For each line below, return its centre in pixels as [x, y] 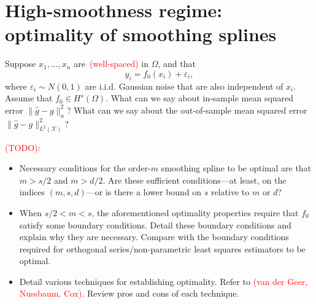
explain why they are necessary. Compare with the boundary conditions [154, 237]
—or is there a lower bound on [144, 192]
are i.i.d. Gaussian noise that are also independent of [184, 86]
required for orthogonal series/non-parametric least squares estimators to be [162, 248]
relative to [230, 192]
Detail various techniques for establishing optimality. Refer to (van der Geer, [164, 281]
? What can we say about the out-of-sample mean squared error [187, 110]
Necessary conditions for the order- [85, 168]
